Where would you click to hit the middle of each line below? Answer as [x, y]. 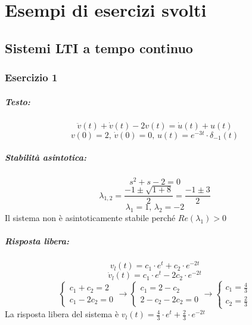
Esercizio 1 [31, 77]
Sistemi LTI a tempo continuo [99, 47]
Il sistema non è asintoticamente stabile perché [90, 217]
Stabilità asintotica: [46, 157]
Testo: [18, 101]
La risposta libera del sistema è [62, 314]
